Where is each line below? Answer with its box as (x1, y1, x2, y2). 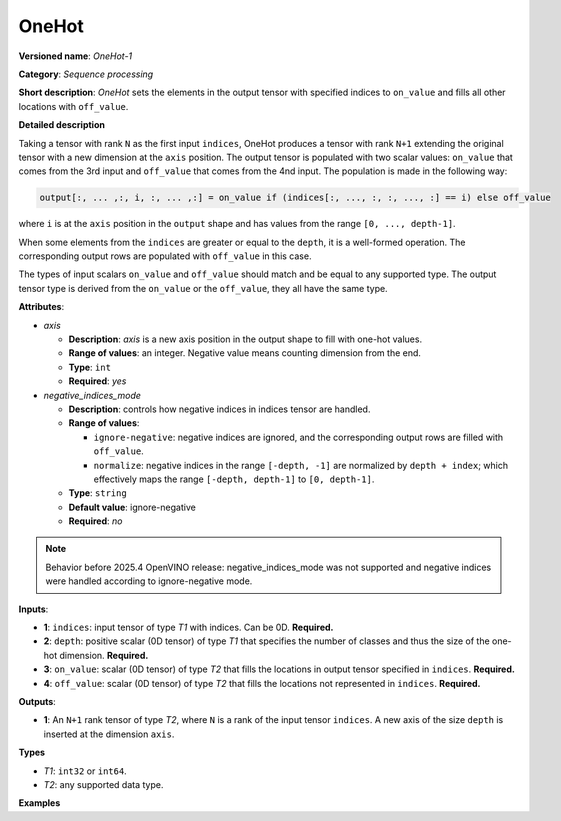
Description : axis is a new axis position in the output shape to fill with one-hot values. (68, 333, 423, 345)
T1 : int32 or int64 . (43, 765, 127, 777)
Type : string (68, 487, 127, 499)
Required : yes (68, 375, 127, 387)
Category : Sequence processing (18, 68, 154, 80)
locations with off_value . (18, 100, 129, 112)
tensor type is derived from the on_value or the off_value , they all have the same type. (18, 282, 389, 294)
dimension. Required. (59, 649, 149, 661)
